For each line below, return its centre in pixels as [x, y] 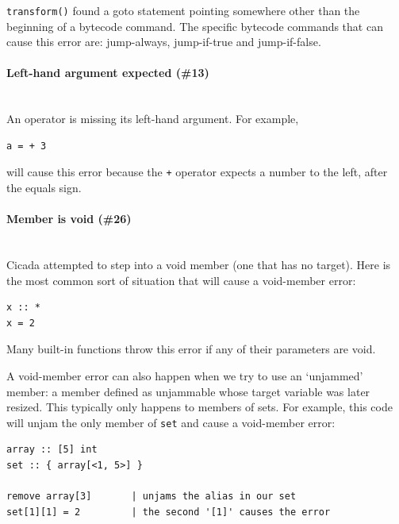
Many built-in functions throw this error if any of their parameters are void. [191, 349]
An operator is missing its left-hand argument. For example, [153, 119]
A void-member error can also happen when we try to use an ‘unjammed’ [185, 376]
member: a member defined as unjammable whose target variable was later [188, 391]
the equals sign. [44, 188]
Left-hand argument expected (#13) [108, 73]
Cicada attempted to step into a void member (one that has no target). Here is [199, 265]
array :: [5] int [52, 450]
